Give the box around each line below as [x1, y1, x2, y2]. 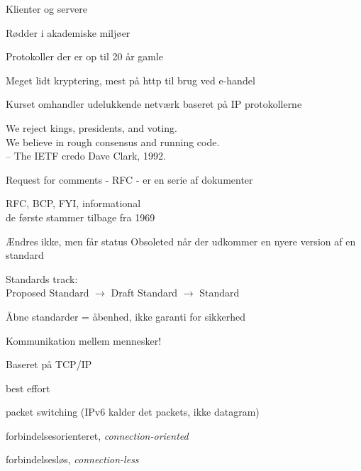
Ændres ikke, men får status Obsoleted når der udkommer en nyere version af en [6, 233, 356, 248]
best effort [6, 380, 50, 395]
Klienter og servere [6, 1, 87, 16]
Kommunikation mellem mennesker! [6, 333, 162, 348]
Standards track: [6, 271, 78, 286]
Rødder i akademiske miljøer [6, 25, 130, 40]
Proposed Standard [6, 285, 89, 300]
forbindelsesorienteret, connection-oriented [6, 428, 189, 443]
